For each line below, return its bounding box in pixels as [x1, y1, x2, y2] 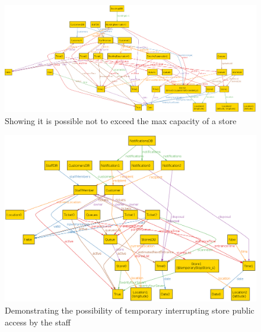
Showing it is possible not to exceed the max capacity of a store [5, 114, 237, 127]
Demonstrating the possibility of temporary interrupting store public [5, 304, 254, 317]
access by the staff [5, 315, 71, 328]
